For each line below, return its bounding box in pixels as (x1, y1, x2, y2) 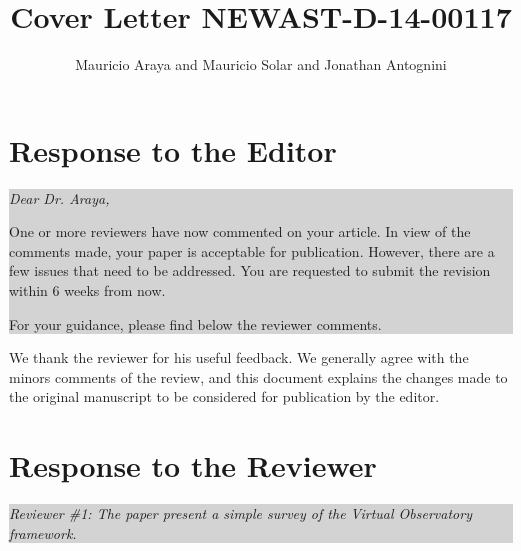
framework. (9, 522, 77, 543)
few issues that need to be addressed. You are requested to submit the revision (9, 260, 491, 281)
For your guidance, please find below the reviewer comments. (9, 313, 382, 334)
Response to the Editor (9, 129, 337, 170)
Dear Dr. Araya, (9, 187, 110, 208)
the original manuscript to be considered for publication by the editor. (9, 386, 440, 407)
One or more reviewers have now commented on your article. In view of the (9, 221, 471, 242)
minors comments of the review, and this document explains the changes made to (9, 366, 508, 387)
